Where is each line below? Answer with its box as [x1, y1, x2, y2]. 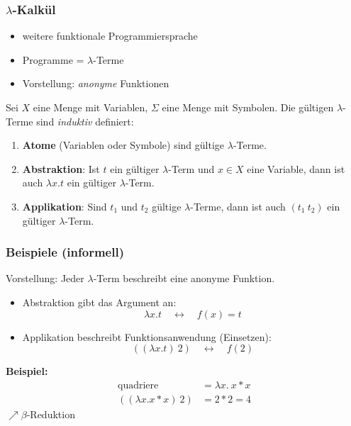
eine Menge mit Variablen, [33, 100, 148, 114]
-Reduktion [26, 406, 75, 421]
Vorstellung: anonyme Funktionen [22, 76, 169, 91]
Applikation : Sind [22, 198, 107, 213]
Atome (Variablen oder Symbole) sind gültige [22, 138, 225, 152]
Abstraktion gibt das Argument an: [22, 294, 177, 309]
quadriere [118, 380, 159, 391]
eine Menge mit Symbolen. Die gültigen [162, 100, 334, 114]
